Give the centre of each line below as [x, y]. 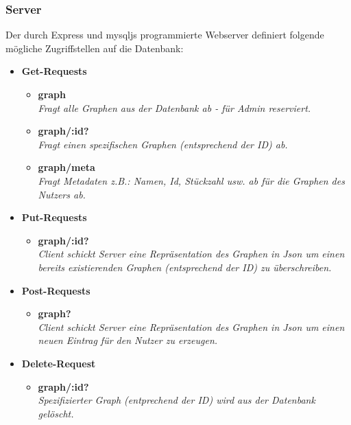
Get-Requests [54, 71]
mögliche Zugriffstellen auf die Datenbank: [95, 48]
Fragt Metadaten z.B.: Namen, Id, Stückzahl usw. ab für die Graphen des [191, 180]
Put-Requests [54, 217]
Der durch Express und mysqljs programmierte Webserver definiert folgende [165, 35]
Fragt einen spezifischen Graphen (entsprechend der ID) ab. [163, 144]
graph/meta [66, 167]
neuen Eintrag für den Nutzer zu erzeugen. [128, 340]
